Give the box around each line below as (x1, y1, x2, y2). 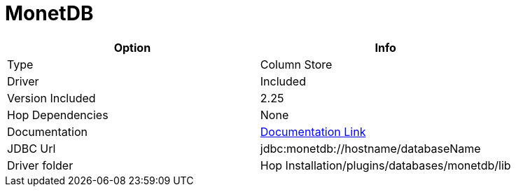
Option (113, 40, 151, 55)
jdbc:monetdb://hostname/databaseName (260, 141, 481, 156)
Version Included (7, 90, 96, 105)
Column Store (260, 57, 333, 71)
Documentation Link (260, 124, 366, 139)
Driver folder (7, 158, 74, 172)
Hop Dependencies (7, 107, 109, 122)
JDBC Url (7, 141, 56, 156)
